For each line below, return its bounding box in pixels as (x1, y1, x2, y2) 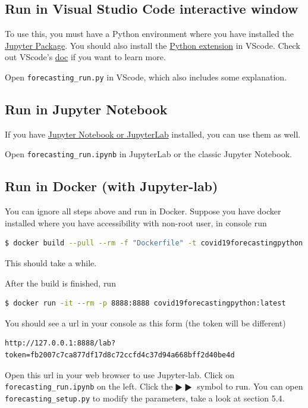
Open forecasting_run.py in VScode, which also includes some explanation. (5, 70, 287, 83)
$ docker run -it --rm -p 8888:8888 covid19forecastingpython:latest (5, 299, 286, 308)
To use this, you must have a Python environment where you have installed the (5, 27, 294, 40)
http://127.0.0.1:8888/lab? (5, 339, 116, 348)
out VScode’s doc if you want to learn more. (5, 51, 166, 63)
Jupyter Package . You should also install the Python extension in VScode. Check (5, 39, 300, 51)
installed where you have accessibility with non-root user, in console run (5, 216, 267, 229)
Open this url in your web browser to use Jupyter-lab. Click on (5, 368, 235, 381)
